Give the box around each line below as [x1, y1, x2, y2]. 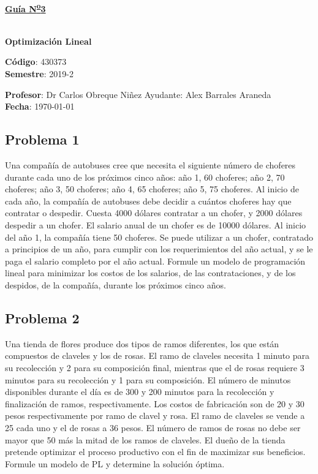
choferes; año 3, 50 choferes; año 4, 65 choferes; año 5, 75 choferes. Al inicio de [5, 182, 299, 195]
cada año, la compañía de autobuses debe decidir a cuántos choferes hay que [5, 194, 292, 207]
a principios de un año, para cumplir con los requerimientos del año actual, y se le [5, 243, 313, 255]
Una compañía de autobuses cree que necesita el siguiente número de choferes [5, 159, 296, 171]
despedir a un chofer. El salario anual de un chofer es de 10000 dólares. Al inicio [5, 218, 306, 231]
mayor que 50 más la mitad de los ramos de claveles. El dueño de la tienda [5, 433, 286, 446]
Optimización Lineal [5, 34, 92, 47]
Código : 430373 [5, 55, 67, 68]
